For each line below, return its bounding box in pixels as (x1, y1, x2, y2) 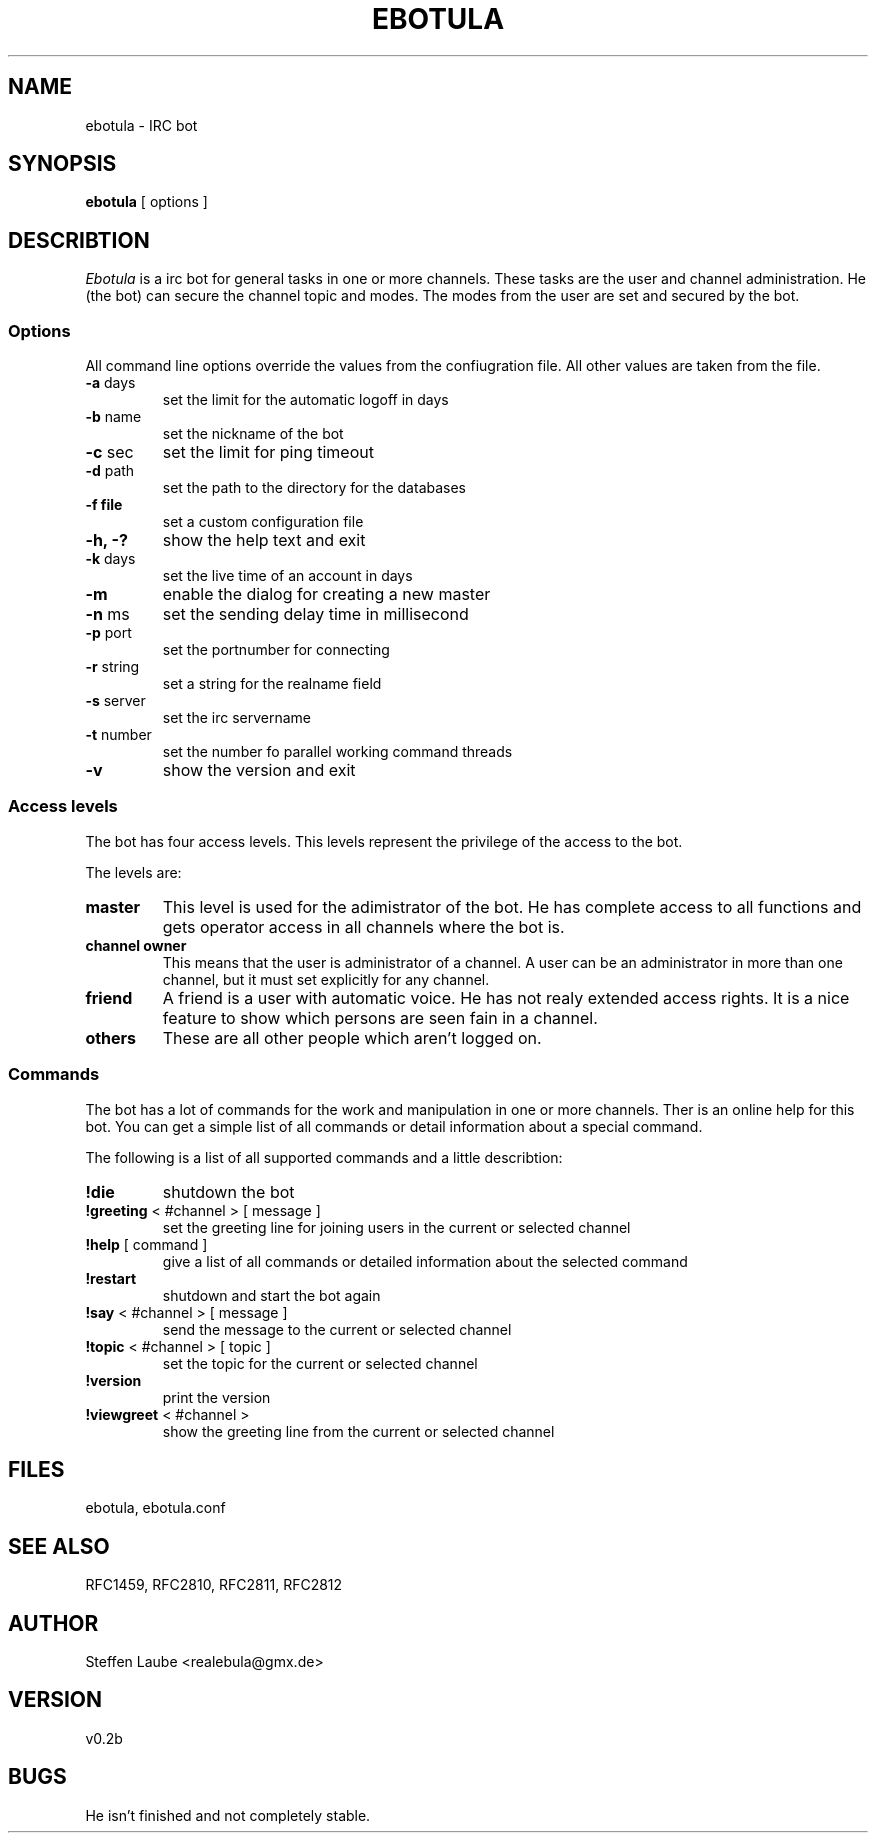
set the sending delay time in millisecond (162, 604, 469, 625)
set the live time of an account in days (162, 567, 413, 585)
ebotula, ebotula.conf (85, 1499, 226, 1517)
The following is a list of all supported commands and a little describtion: (85, 1148, 563, 1166)
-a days (85, 374, 136, 392)
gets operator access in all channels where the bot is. (162, 916, 565, 937)
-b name (85, 408, 142, 426)
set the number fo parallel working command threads (162, 743, 513, 761)
